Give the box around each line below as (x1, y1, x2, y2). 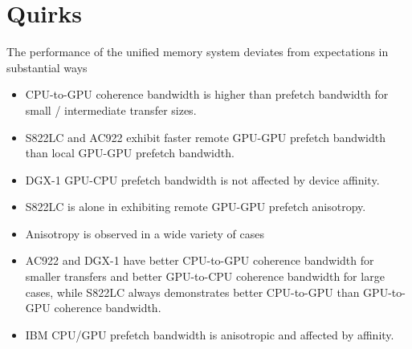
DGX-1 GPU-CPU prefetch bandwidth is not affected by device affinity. (25, 171, 380, 188)
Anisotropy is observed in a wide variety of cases (25, 225, 264, 241)
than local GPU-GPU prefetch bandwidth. (25, 144, 235, 161)
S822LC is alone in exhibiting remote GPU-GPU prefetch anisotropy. (25, 198, 366, 215)
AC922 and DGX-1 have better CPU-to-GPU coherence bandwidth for (25, 252, 374, 269)
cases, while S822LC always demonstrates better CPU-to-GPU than (25, 283, 360, 300)
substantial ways (6, 59, 88, 75)
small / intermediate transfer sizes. (25, 101, 197, 118)
